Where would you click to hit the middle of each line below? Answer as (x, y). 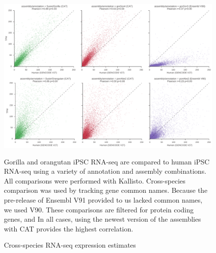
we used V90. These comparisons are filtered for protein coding (99, 209)
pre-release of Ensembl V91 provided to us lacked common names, (103, 199)
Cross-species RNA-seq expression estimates (70, 245)
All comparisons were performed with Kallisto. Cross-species (95, 180)
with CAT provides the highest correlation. (69, 228)
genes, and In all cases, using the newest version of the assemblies (103, 219)
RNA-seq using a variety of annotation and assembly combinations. (105, 171)
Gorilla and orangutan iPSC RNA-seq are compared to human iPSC (107, 161)
